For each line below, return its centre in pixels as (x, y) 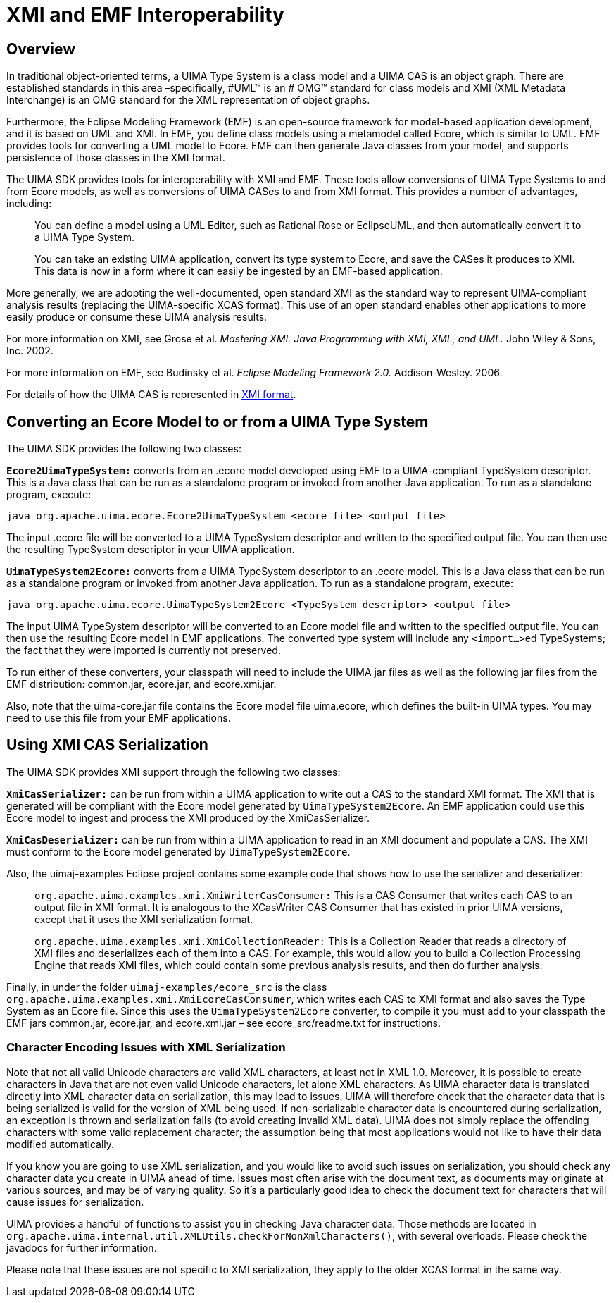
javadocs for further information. (82, 1247)
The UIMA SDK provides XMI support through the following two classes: (174, 772)
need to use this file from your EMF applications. (119, 718)
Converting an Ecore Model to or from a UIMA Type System (218, 421)
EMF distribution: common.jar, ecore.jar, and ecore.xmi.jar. (142, 684)
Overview (41, 49)
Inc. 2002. (30, 351)
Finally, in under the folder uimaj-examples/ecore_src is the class (167, 987)
